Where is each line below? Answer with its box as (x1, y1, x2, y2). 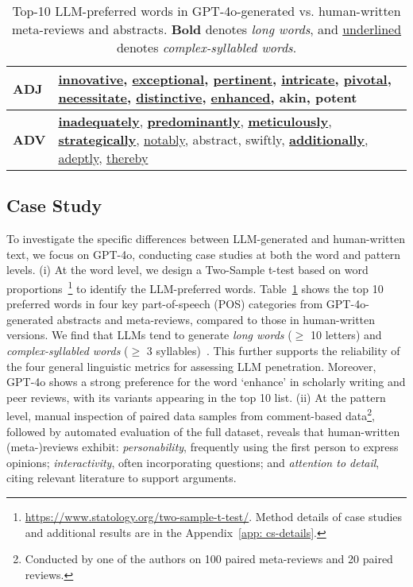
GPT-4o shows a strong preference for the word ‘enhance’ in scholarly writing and (6, 373, 406, 390)
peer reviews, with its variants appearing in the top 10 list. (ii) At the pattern (6, 388, 386, 405)
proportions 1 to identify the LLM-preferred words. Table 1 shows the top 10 (6, 277, 384, 296)
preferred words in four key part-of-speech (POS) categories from (6, 295, 323, 312)
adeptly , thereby (58, 149, 149, 167)
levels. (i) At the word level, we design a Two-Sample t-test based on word (6, 261, 369, 278)
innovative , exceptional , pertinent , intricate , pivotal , (58, 70, 392, 88)
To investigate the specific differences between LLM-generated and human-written (6, 230, 405, 247)
